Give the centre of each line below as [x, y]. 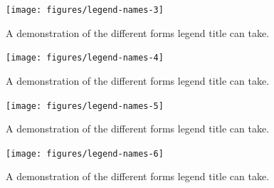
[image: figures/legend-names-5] [85, 106]
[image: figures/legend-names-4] [85, 58]
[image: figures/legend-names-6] [85, 153]
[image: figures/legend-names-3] [85, 10]
